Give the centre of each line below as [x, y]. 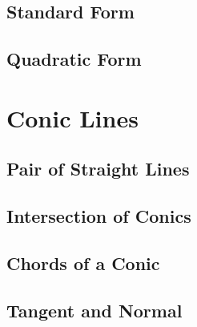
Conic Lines [72, 117]
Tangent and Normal [94, 310]
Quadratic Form [74, 59]
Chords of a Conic [83, 262]
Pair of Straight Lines [98, 169]
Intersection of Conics [99, 216]
